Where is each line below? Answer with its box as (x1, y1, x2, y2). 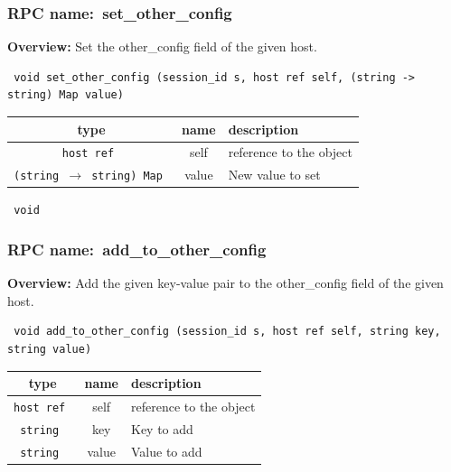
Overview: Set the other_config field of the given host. (7, 37, 317, 56)
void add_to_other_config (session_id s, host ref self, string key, (14, 325, 441, 338)
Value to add (131, 441, 202, 460)
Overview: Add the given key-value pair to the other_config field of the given (7, 273, 444, 292)
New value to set (228, 165, 321, 184)
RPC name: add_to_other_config (7, 237, 267, 260)
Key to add (131, 419, 193, 438)
